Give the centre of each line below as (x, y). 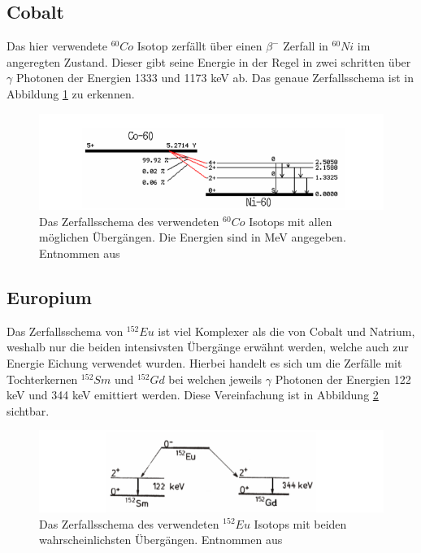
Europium (49, 297)
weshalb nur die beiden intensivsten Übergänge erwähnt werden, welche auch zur (208, 347)
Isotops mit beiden (300, 523)
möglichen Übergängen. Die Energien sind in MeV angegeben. (193, 237)
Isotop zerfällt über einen (200, 46)
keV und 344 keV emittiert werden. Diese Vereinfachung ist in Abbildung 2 (193, 395)
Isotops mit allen (291, 221)
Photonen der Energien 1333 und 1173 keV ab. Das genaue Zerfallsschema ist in (215, 78)
